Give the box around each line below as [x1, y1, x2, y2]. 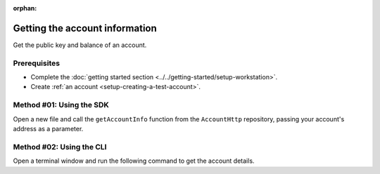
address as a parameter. [13, 124, 84, 133]
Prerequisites [13, 58, 60, 68]
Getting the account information [13, 22, 158, 34]
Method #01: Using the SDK [13, 100, 109, 110]
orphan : [13, 4, 37, 12]
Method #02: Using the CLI [13, 142, 107, 152]
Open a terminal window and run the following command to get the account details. [13, 156, 255, 165]
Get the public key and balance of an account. [13, 41, 147, 49]
